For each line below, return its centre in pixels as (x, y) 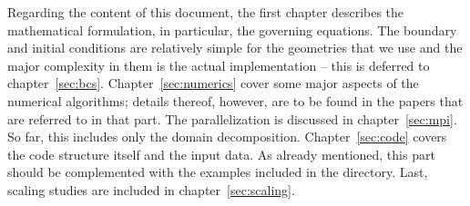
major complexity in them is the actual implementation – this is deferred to (219, 65)
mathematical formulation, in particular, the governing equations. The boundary (232, 29)
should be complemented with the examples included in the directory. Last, (218, 172)
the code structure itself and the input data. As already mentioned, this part (221, 154)
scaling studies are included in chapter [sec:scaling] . (151, 189)
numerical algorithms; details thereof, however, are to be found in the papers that (235, 100)
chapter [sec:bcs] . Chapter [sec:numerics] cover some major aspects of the (213, 83)
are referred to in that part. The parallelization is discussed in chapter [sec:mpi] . (232, 118)
